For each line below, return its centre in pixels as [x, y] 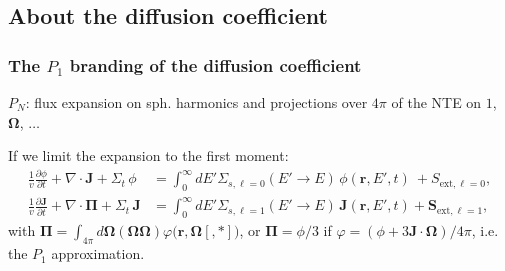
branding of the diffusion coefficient [215, 64]
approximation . [98, 253]
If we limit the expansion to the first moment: [148, 155]
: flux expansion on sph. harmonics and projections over [196, 102]
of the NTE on [436, 102]
